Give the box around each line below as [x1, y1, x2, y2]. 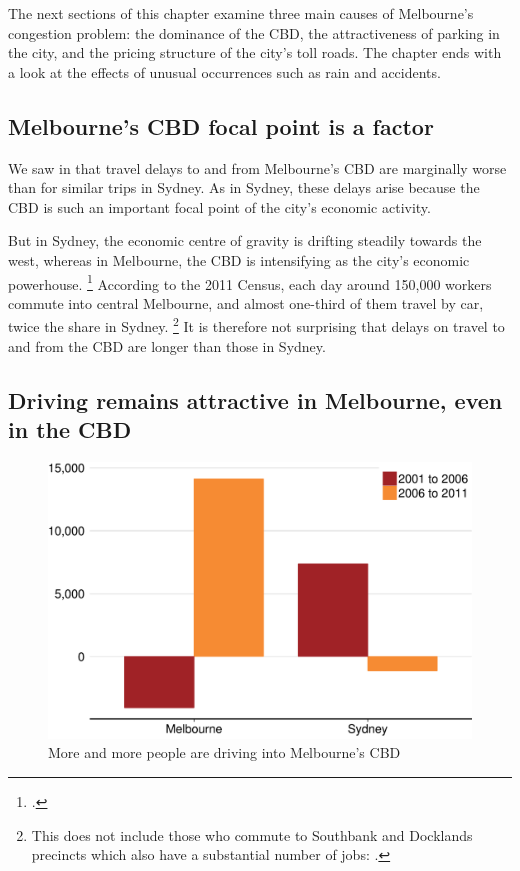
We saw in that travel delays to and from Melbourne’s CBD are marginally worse [8, 157, 507, 178]
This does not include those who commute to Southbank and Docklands [31, 824, 473, 845]
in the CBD [8, 414, 132, 445]
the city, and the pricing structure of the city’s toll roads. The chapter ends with [8, 42, 502, 63]
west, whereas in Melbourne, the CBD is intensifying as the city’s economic [8, 249, 470, 270]
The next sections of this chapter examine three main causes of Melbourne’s [8, 3, 474, 23]
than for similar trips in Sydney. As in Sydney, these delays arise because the [8, 177, 480, 198]
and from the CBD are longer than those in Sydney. [8, 335, 326, 356]
